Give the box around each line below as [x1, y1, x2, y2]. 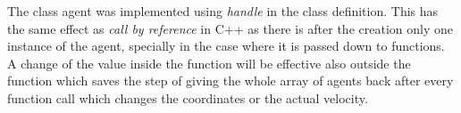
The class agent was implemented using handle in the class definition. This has [7, 2, 439, 20]
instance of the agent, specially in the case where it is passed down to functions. [7, 36, 445, 55]
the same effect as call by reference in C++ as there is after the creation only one [7, 19, 453, 37]
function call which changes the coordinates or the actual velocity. [7, 88, 368, 107]
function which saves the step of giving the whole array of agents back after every [7, 71, 454, 90]
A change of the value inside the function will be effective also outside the [7, 53, 411, 72]
